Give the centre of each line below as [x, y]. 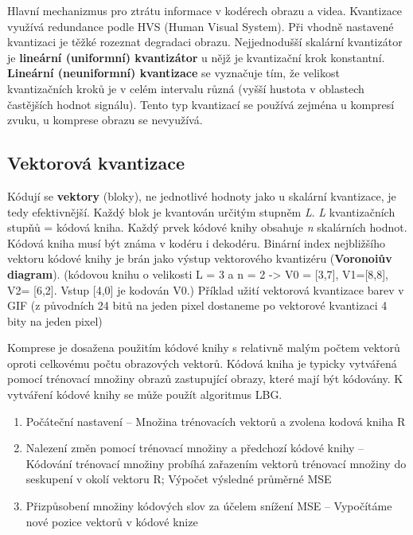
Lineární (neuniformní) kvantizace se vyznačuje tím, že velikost [173, 73]
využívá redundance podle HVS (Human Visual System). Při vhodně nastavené [201, 26]
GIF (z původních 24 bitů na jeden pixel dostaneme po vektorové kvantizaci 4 [197, 305]
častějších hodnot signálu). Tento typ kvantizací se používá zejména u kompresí [201, 104]
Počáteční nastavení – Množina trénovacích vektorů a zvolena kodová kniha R [216, 421]
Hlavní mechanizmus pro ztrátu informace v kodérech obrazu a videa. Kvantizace [205, 10]
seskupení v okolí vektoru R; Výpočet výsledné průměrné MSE [179, 479]
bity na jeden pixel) [55, 320]
